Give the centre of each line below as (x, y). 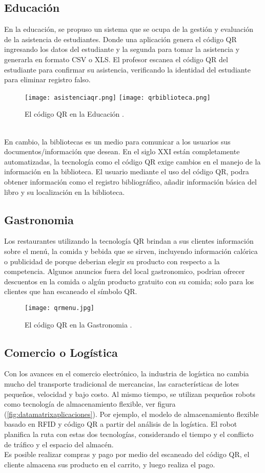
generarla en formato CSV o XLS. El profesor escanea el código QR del (116, 59)
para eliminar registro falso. (47, 79)
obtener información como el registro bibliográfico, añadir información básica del (130, 181)
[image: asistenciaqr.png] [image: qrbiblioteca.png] (118, 97)
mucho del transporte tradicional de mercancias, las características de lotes (122, 383)
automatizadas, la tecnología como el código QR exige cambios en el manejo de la (132, 161)
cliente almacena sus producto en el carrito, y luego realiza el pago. (110, 464)
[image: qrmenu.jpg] (60, 308)
